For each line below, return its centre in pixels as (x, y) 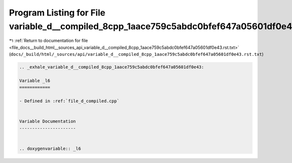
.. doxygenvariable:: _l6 (50, 148)
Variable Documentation (48, 122)
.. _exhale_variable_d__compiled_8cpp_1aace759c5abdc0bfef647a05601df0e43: (112, 67)
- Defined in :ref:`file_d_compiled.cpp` (69, 101)
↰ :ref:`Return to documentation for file (48, 41)
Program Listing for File (57, 13)
